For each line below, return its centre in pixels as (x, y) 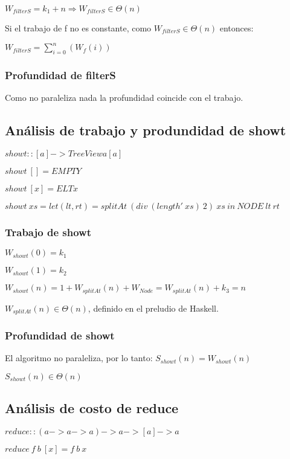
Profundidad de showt (60, 335)
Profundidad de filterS (60, 75)
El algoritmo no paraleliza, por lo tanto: (79, 358)
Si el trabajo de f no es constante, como (78, 28)
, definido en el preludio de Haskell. (153, 308)
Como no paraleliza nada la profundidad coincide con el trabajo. (124, 98)
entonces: (237, 28)
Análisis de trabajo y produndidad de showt (146, 130)
